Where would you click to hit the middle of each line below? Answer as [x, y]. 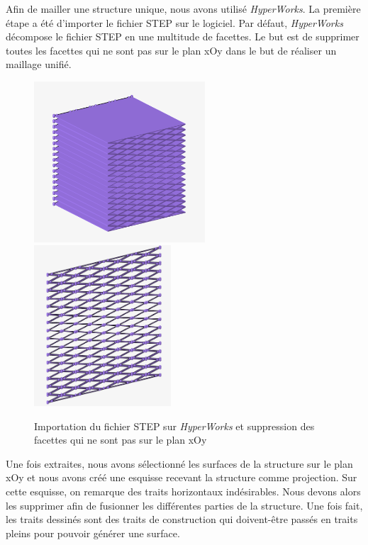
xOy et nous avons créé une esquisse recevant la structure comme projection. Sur [182, 477]
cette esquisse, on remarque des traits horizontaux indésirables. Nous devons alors [183, 491]
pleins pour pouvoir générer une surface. [93, 533]
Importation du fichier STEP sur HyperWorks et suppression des [174, 426]
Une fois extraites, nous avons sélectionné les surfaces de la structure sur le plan [179, 463]
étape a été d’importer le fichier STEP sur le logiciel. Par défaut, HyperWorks [174, 22]
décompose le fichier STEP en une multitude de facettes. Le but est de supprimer [183, 36]
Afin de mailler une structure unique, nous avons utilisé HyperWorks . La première [183, 9]
